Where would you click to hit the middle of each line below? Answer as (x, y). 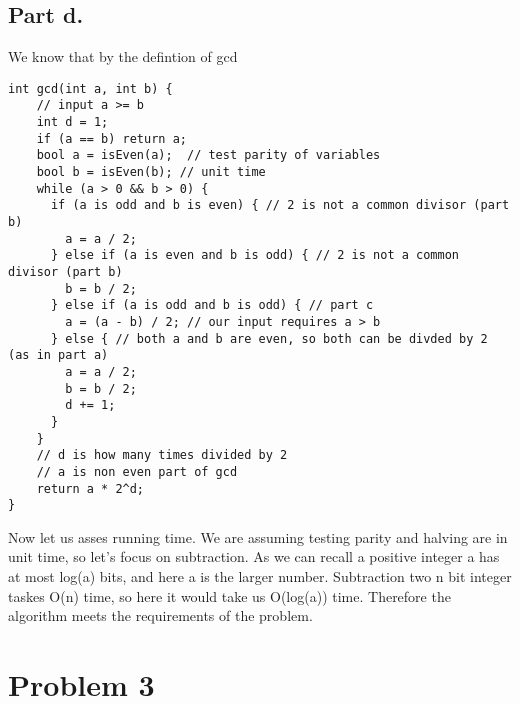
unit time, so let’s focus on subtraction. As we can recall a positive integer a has (254, 556)
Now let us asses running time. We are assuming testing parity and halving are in (258, 536)
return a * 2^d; (90, 488)
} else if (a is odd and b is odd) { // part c (212, 305)
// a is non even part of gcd (137, 471)
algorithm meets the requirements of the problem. (160, 615)
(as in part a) (58, 355)
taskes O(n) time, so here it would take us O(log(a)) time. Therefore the (229, 595)
